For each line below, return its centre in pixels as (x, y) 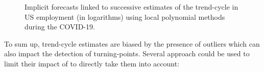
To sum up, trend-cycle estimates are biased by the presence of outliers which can (132, 43)
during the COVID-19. (60, 27)
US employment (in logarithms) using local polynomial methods (125, 16)
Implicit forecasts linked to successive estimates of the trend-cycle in (131, 7)
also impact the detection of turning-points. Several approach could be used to (127, 53)
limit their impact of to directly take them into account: (92, 63)
